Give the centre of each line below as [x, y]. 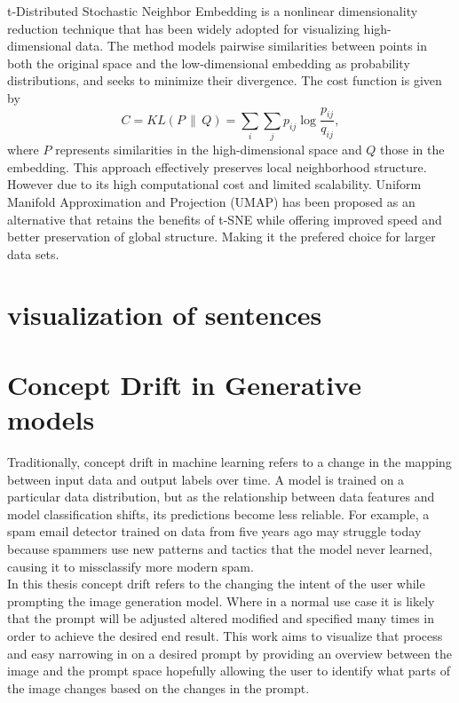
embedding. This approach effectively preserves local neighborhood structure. [217, 166]
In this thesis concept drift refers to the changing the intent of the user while [216, 584]
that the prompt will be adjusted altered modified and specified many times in [221, 618]
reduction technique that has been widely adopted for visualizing [183, 28]
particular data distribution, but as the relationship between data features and [221, 497]
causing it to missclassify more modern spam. [131, 566]
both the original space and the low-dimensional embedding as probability [209, 63]
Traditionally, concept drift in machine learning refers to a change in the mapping [229, 461]
